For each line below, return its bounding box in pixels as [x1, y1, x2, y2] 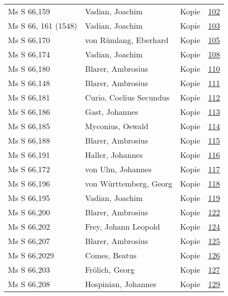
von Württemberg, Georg [85, 178, 173, 189]
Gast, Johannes [85, 106, 138, 117]
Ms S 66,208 [8, 278, 50, 290]
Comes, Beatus [85, 249, 137, 261]
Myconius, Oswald [85, 120, 148, 132]
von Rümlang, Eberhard [85, 34, 169, 46]
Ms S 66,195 [8, 192, 50, 203]
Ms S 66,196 [8, 178, 50, 189]
